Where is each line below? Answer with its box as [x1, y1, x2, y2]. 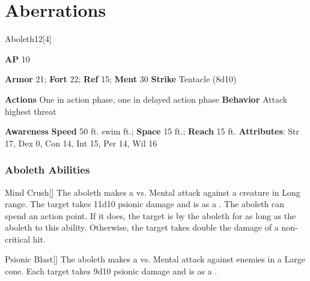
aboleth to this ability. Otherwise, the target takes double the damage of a [5, 221, 279, 234]
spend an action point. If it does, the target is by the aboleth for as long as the [5, 209, 296, 222]
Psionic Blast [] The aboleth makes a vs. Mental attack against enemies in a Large [5, 253, 305, 265]
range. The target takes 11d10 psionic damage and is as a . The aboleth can [5, 198, 285, 210]
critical [5, 232, 31, 245]
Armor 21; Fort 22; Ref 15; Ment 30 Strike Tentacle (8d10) [5, 73, 237, 85]
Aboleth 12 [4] [5, 32, 52, 45]
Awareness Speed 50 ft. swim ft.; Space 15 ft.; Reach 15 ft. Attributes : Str [5, 125, 300, 137]
